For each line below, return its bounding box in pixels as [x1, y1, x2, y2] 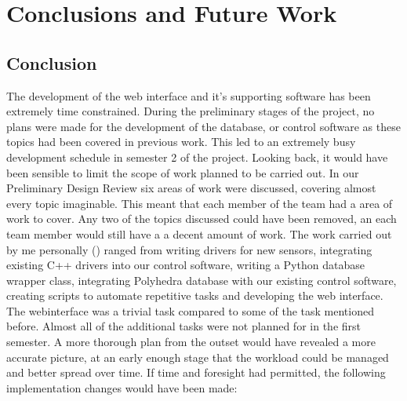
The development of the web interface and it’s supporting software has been [6, 87, 371, 104]
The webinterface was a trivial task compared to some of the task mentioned [6, 302, 374, 319]
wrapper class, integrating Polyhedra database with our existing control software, [6, 272, 397, 288]
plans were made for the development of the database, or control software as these [6, 118, 401, 134]
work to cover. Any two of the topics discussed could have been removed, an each [6, 210, 397, 227]
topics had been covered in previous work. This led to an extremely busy [6, 133, 356, 150]
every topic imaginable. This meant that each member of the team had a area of [6, 195, 393, 211]
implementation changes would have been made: [6, 379, 238, 396]
